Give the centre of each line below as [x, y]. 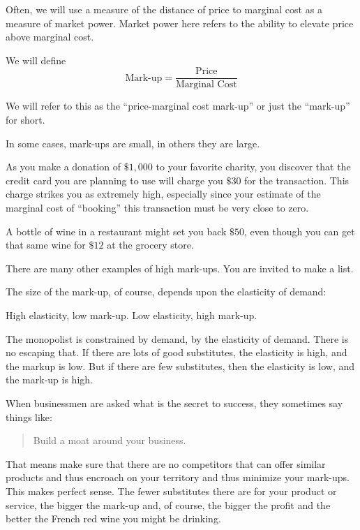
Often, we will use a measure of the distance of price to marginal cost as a [164, 9]
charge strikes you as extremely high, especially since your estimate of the [163, 194]
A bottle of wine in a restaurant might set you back [116, 231]
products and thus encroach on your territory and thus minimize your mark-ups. [178, 477]
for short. [25, 120]
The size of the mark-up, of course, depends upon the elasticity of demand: [166, 292]
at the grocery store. [150, 245]
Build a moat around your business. [110, 440]
